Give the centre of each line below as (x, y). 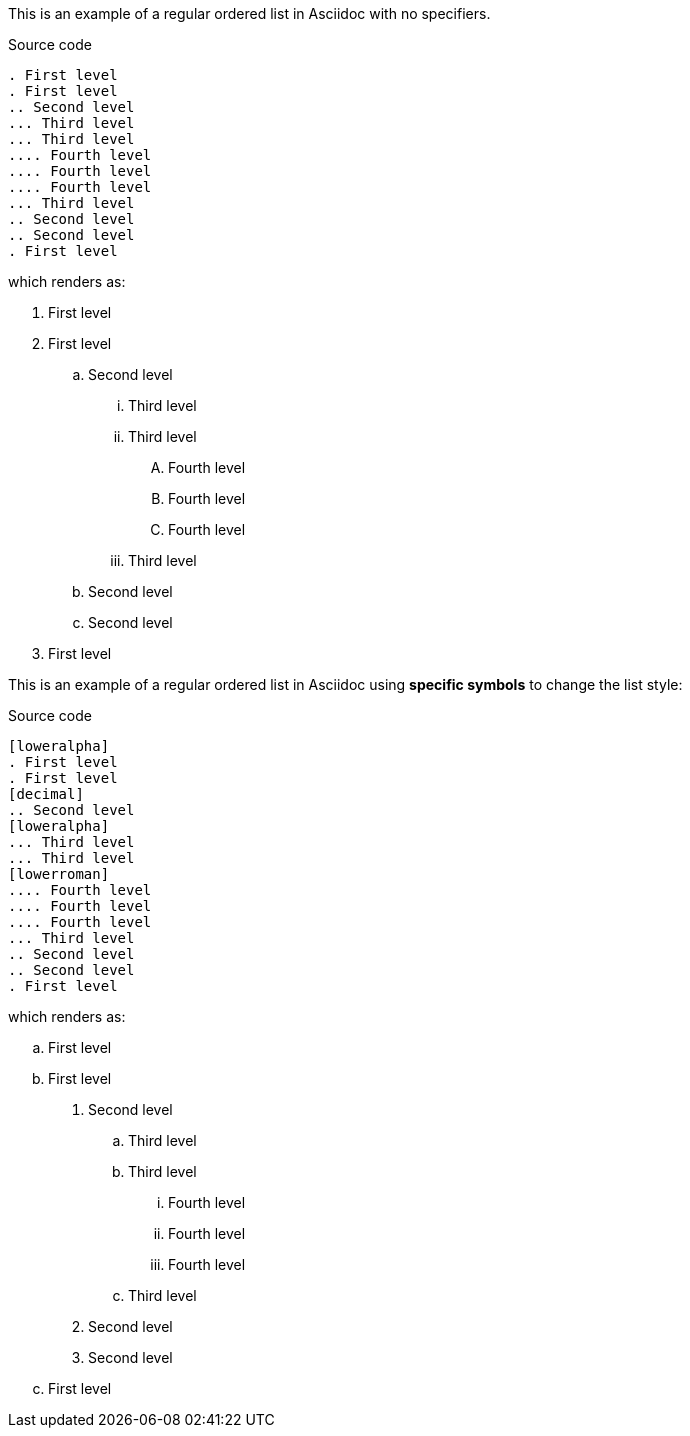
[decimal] (46, 794)
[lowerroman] (59, 874)
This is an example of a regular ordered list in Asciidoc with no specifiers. (249, 13)
